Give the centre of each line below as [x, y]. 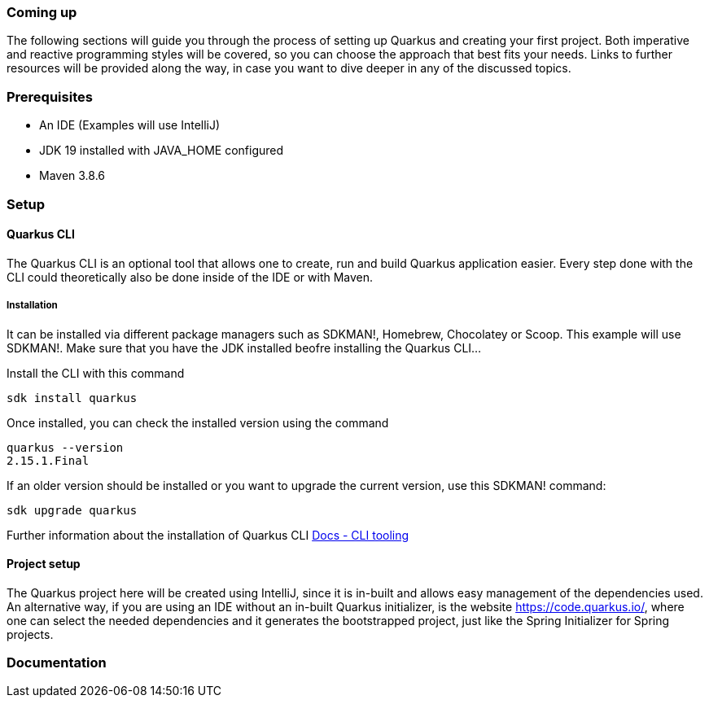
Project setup [44, 564]
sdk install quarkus [72, 398]
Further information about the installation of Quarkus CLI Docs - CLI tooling [208, 535]
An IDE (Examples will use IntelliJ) [130, 125]
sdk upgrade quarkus [72, 510]
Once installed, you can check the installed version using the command [198, 422]
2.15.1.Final [48, 460]
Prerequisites [50, 96]
